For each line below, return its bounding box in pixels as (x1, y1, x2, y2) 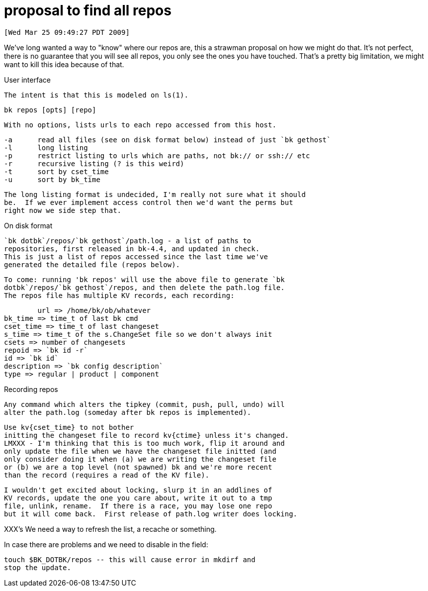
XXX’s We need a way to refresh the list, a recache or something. (4, 524, 217, 533)
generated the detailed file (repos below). (4, 260, 180, 269)
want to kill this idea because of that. (4, 60, 124, 69)
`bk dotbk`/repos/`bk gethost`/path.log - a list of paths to (4, 236, 252, 245)
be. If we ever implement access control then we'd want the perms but (4, 198, 293, 206)
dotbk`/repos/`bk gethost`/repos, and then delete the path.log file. (4, 283, 285, 292)
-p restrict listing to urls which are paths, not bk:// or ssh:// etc (4, 151, 310, 160)
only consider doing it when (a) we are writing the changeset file (4, 455, 276, 463)
